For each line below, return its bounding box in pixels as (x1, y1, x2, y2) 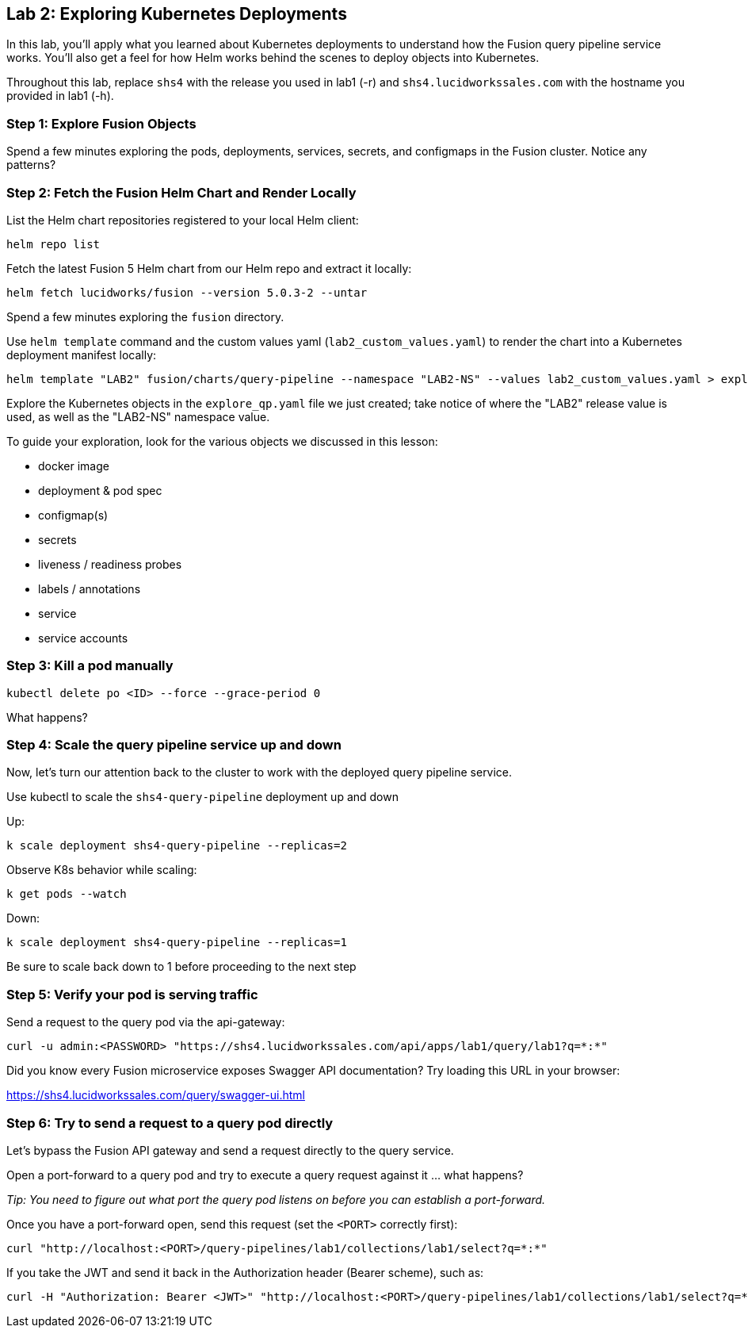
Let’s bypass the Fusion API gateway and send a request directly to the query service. (6, 1143, 454, 1157)
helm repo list (6, 237, 101, 251)
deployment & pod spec (38, 483, 162, 497)
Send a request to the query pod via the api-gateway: (6, 1015, 285, 1029)
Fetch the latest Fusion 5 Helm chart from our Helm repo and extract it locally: (6, 261, 412, 275)
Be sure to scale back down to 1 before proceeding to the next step (6, 960, 357, 974)
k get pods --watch (6, 887, 127, 901)
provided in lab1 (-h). (6, 89, 114, 103)
